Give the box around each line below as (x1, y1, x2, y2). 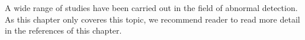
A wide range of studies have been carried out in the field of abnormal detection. (5, 2, 298, 13)
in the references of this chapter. (5, 24, 122, 37)
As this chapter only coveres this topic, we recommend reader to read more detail (5, 13, 300, 25)
